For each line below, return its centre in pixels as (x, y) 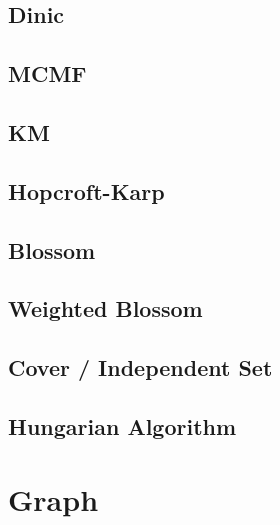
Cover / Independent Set (140, 367)
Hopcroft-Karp (86, 190)
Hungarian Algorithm (122, 425)
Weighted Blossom (105, 308)
